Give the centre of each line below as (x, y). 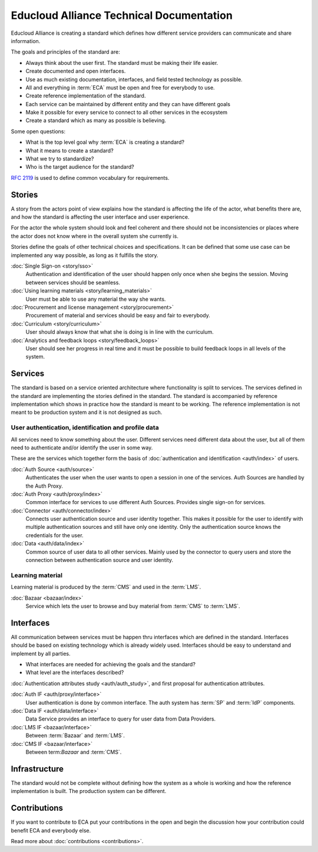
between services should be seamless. (73, 282)
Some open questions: (38, 131)
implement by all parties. (41, 653)
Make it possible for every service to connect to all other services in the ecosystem (127, 113)
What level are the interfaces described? (75, 673)
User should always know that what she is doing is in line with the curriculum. (120, 332)
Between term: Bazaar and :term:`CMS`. (74, 752)
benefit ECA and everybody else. (51, 830)
